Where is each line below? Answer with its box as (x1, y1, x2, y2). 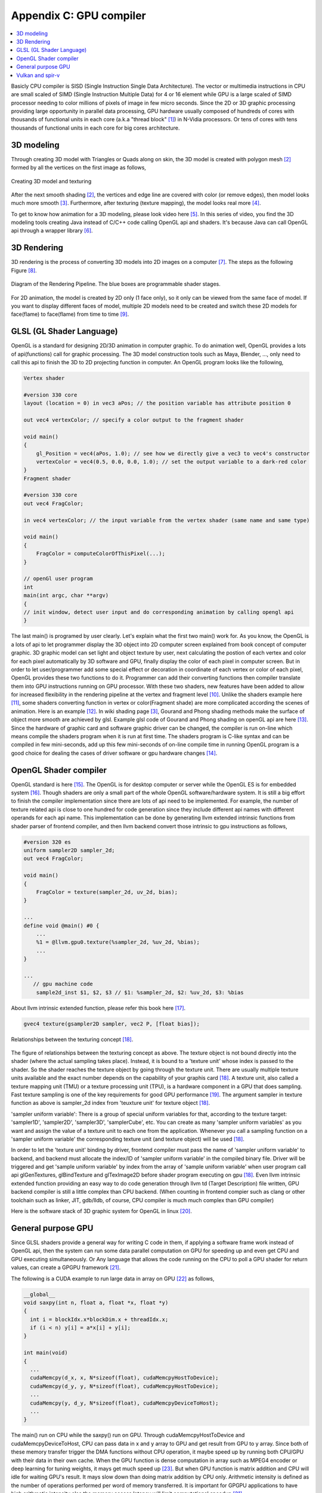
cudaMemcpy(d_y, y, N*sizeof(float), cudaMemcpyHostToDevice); (30, 1383, 219, 1390)
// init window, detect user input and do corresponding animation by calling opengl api (23, 609, 295, 615)
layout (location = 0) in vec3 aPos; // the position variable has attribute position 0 (23, 400, 292, 407)
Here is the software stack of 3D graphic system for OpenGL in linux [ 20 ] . (11, 1208, 192, 1215)
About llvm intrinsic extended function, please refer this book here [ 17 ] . (11, 1004, 186, 1012)
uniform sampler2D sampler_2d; (23, 847, 116, 854)
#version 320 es (23, 838, 72, 845)
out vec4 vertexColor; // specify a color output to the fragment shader (23, 416, 244, 423)
